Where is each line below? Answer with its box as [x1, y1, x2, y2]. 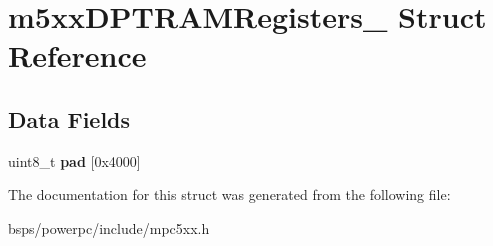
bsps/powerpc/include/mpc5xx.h [8, 217, 210, 238]
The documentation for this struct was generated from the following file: [8, 184, 451, 205]
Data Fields [8, 103, 131, 134]
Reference [8, 35, 147, 76]
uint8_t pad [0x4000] [8, 150, 141, 171]
